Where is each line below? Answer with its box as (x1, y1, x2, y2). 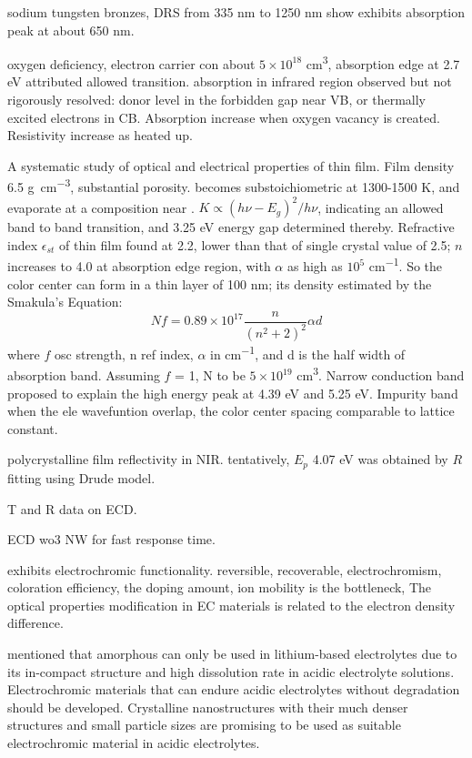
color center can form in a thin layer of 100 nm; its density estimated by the (7, 274, 432, 293)
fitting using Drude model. (7, 468, 156, 487)
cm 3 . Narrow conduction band (296, 363, 465, 385)
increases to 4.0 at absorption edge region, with (7, 257, 271, 275)
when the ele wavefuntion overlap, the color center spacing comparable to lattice (7, 401, 455, 420)
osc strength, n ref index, (55, 344, 194, 363)
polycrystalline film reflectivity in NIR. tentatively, (7, 450, 290, 469)
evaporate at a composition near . (7, 197, 195, 217)
